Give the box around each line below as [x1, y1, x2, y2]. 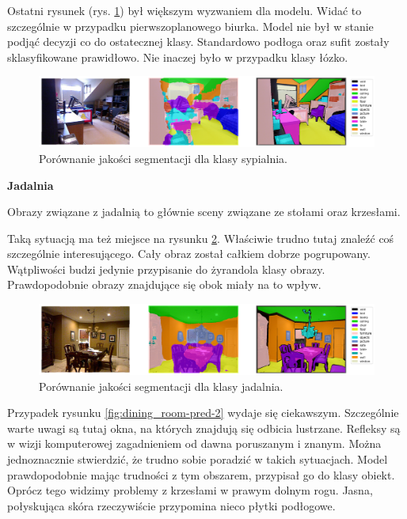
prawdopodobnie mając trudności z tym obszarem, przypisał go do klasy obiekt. [7, 466, 395, 483]
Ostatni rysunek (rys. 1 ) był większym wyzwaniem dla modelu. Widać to [7, 2, 362, 18]
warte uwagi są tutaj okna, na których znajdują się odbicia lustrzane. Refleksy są [7, 419, 401, 436]
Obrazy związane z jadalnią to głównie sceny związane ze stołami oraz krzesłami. [7, 203, 401, 220]
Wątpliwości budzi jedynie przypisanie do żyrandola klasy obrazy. [7, 260, 325, 277]
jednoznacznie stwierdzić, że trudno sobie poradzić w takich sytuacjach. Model [7, 450, 388, 467]
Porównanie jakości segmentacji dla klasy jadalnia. [39, 377, 283, 394]
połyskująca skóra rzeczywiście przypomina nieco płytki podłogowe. [7, 497, 336, 513]
